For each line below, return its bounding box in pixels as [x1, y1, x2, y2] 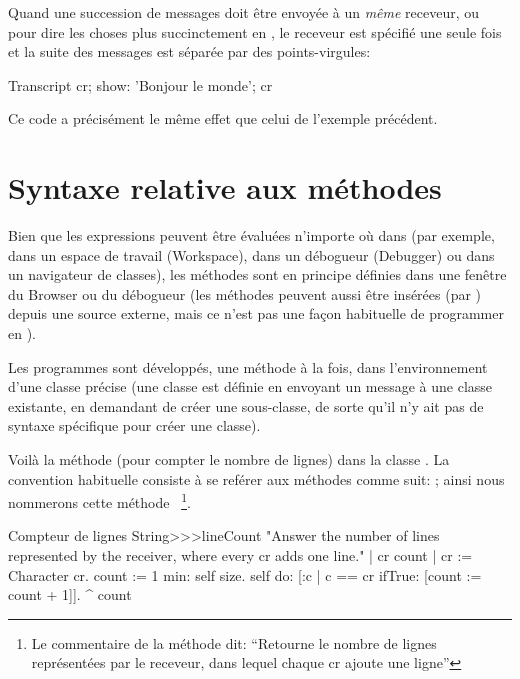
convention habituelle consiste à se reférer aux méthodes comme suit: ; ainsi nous [8, 468, 505, 489]
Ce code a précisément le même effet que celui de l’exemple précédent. [8, 108, 438, 129]
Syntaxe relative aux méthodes [8, 167, 442, 208]
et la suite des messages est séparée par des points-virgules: [8, 41, 371, 62]
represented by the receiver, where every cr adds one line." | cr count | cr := [8, 545, 473, 566]
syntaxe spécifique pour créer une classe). [8, 415, 261, 436]
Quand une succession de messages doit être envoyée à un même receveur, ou [8, 2, 480, 22]
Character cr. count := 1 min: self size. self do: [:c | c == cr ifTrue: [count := [8, 564, 482, 585]
